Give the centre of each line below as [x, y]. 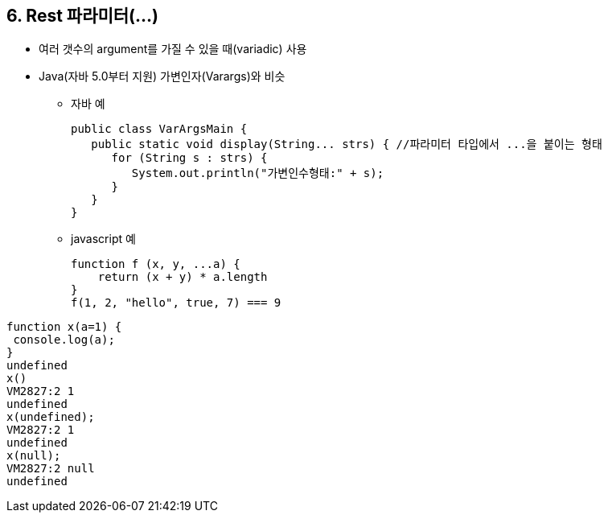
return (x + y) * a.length [183, 277]
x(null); [34, 456]
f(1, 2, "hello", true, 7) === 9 [176, 303]
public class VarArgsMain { [159, 129]
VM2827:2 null [51, 469]
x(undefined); [51, 417]
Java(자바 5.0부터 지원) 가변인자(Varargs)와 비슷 [162, 76]
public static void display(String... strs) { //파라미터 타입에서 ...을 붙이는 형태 [347, 144]
